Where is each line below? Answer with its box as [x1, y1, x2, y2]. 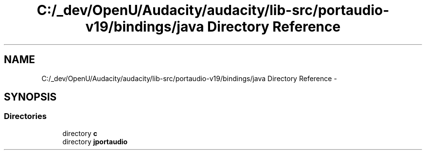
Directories [4, 111, 47, 121]
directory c [62, 129, 97, 137]
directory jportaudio [62, 137, 128, 146]
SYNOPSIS [4, 91, 57, 103]
